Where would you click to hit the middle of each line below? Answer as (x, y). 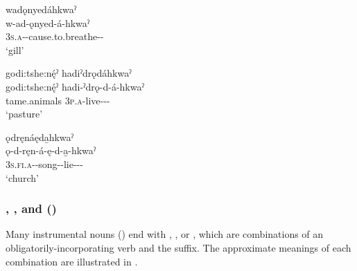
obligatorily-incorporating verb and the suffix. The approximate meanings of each (178, 247)
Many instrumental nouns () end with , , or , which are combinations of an (165, 234)
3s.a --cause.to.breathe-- (55, 36)
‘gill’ (15, 49)
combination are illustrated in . (72, 261)
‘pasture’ (24, 114)
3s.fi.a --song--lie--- (44, 163)
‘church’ (22, 177)
